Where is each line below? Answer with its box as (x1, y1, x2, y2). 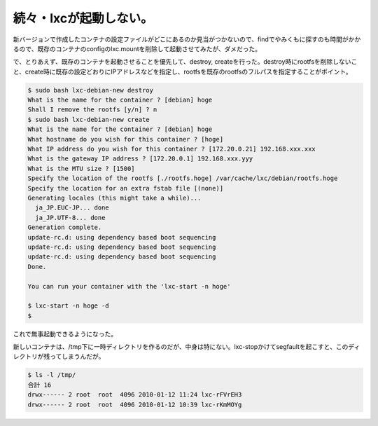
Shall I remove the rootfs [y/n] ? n (27, 106, 157, 114)
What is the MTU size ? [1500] (27, 165, 136, 172)
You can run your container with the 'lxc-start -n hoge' (27, 282, 231, 290)
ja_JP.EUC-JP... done (35, 204, 110, 212)
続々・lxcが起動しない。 (13, 11, 153, 26)
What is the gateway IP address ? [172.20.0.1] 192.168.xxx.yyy (27, 155, 253, 163)
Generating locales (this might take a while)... (27, 194, 202, 202)
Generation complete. (27, 224, 102, 231)
